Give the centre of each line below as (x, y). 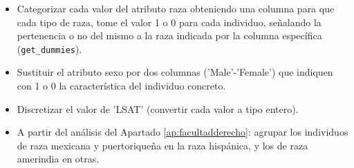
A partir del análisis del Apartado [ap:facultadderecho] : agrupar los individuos (183, 132)
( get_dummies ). (49, 49)
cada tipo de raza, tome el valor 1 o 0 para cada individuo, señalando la (169, 22)
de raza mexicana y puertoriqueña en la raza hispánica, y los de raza (162, 145)
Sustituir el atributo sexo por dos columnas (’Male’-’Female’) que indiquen (175, 72)
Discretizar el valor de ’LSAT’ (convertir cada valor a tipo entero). (158, 108)
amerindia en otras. (58, 159)
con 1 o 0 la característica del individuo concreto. (121, 86)
